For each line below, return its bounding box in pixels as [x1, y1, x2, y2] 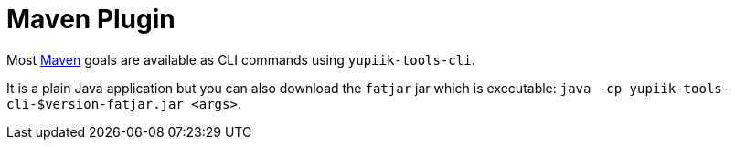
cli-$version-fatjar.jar [6, 96, 184, 111]
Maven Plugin [6, 4, 176, 35]
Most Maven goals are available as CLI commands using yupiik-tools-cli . [6, 51, 475, 68]
